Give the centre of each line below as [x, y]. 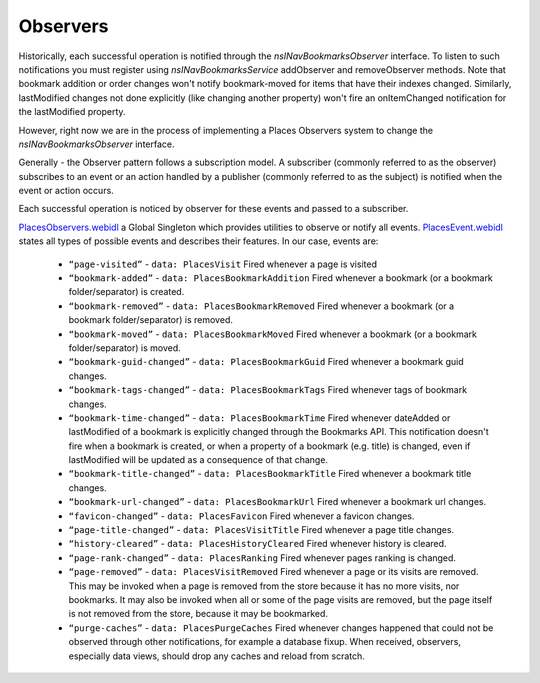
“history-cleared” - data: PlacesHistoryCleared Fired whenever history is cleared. [257, 544]
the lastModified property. [72, 112]
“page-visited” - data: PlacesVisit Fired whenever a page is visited [222, 264]
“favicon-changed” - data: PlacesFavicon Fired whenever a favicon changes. [241, 516]
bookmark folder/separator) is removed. [151, 320]
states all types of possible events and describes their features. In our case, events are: [198, 241]
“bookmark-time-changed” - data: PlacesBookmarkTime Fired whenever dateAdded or [259, 417]
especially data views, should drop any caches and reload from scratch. [216, 656]
